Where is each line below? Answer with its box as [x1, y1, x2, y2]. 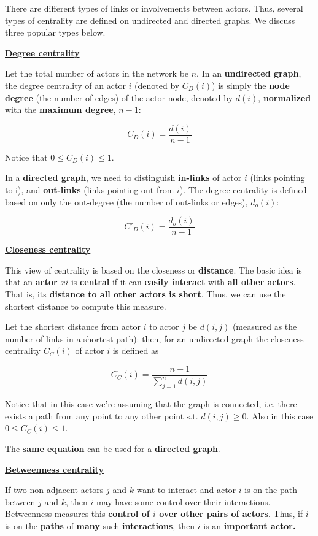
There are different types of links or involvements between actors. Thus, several [5, 2, 303, 14]
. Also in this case [246, 409, 314, 422]
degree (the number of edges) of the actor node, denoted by [5, 91, 233, 104]
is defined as [112, 344, 159, 357]
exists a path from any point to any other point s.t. [5, 409, 198, 422]
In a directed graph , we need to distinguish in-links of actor [5, 171, 242, 184]
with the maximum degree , [5, 103, 116, 116]
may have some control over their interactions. [96, 495, 271, 508]
